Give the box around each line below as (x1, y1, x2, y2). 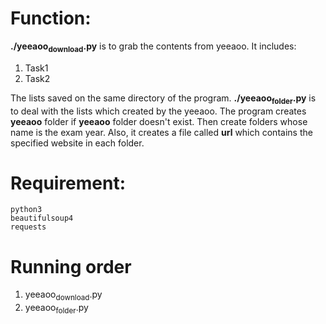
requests (10, 222, 47, 232)
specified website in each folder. (10, 137, 145, 149)
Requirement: (10, 172, 127, 194)
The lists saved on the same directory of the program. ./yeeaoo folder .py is (10, 92, 317, 106)
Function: (10, 7, 92, 30)
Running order (10, 255, 132, 278)
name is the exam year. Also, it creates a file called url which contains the (10, 126, 313, 138)
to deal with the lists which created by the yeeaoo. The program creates (10, 105, 307, 117)
